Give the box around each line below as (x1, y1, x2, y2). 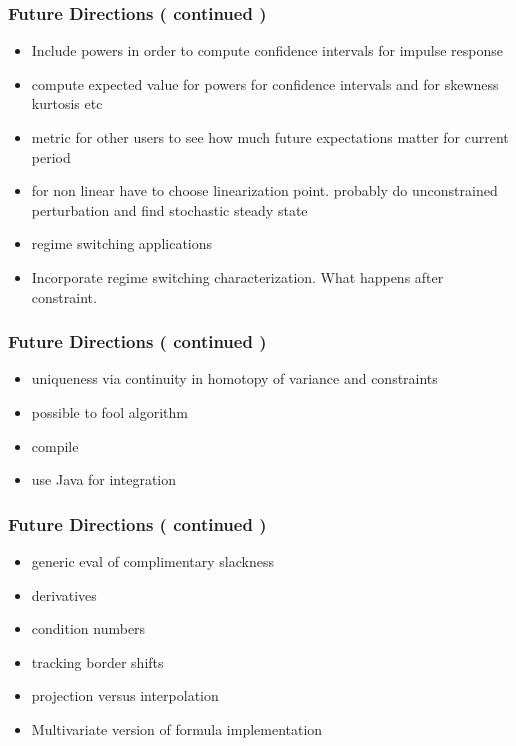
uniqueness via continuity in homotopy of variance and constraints (31, 368, 438, 389)
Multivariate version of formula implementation (31, 718, 323, 739)
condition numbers (31, 618, 146, 639)
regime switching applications (31, 233, 213, 254)
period (31, 146, 71, 167)
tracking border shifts (31, 651, 164, 672)
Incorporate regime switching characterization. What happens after (31, 266, 444, 287)
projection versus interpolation (31, 685, 219, 706)
